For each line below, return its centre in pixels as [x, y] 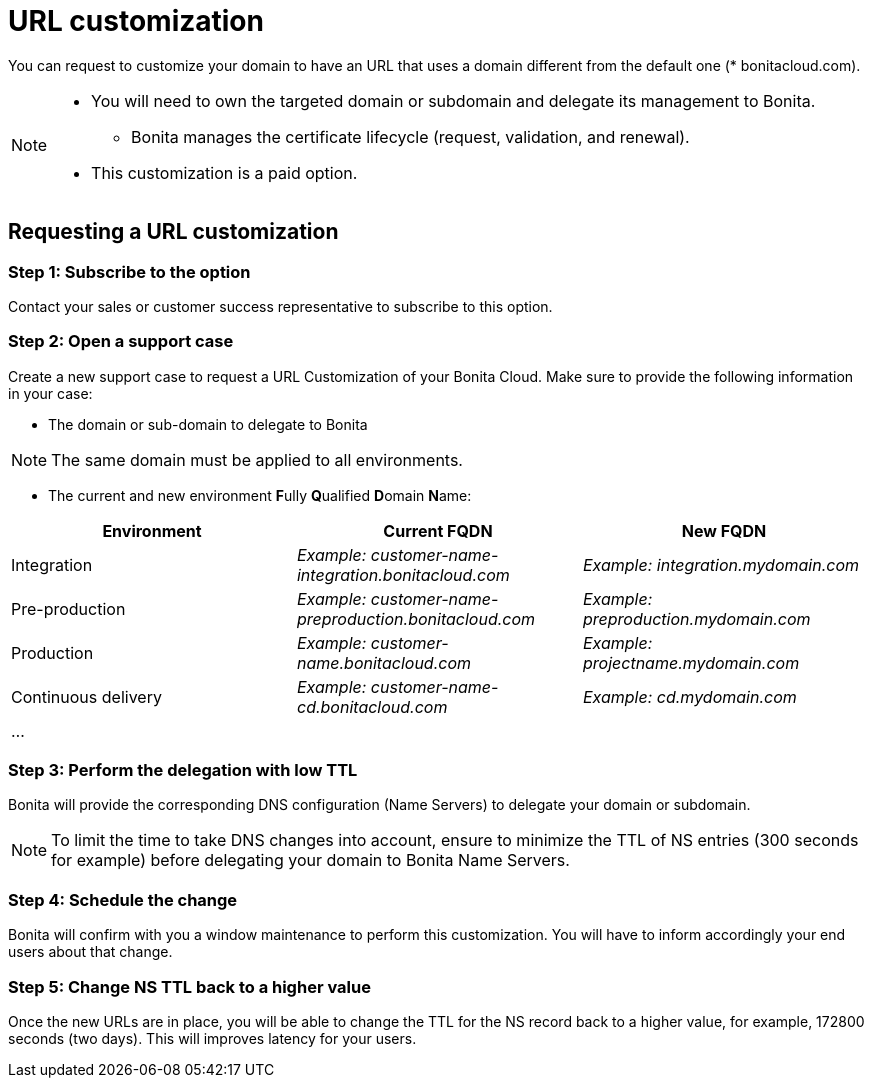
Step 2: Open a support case [121, 341]
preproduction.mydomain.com [696, 618]
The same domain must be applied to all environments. [257, 459]
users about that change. [90, 952]
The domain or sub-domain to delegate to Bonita [208, 424]
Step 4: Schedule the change [123, 899]
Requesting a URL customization [173, 232]
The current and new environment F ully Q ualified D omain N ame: [260, 495]
